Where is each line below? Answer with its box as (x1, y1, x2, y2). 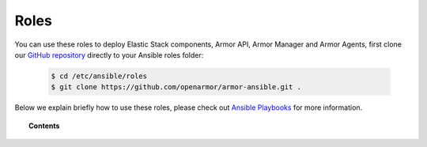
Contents (28, 121, 60, 130)
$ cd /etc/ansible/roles (51, 71, 148, 81)
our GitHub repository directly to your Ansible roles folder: (14, 50, 204, 59)
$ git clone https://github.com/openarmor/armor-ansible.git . (51, 83, 302, 92)
